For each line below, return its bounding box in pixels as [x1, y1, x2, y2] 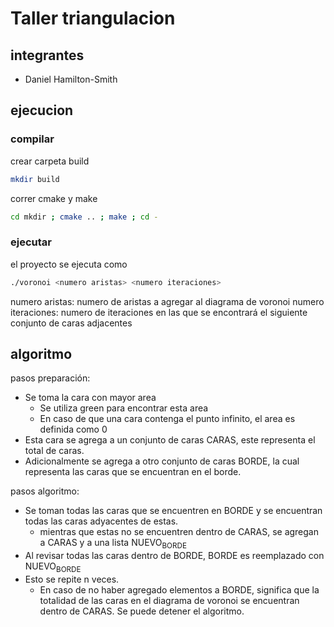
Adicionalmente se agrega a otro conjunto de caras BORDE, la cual [24, 455, 300, 467]
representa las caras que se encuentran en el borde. [24, 466, 242, 478]
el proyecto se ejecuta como [10, 258, 128, 270]
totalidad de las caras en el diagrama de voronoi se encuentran [39, 595, 300, 607]
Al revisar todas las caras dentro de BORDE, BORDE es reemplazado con [24, 550, 325, 562]
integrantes [10, 47, 85, 64]
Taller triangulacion [10, 7, 176, 30]
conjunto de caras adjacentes [10, 317, 133, 329]
